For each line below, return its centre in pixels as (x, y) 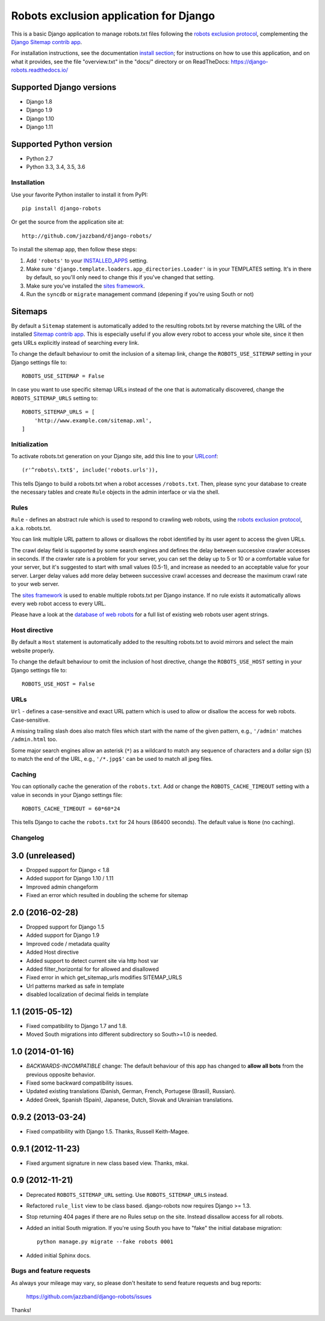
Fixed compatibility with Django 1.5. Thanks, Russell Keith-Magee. (108, 1131)
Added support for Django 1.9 (63, 935)
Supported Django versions (64, 87)
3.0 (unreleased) (43, 855)
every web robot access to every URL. (59, 604)
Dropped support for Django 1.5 (65, 927)
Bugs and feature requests (51, 1271)
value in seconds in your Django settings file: (67, 795)
